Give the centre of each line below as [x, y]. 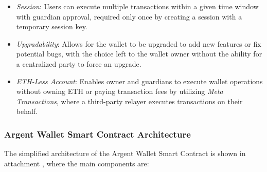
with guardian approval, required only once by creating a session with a [129, 16]
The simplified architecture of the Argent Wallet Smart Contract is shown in [125, 153]
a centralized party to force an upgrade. [79, 63]
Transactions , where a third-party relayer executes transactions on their [129, 101]
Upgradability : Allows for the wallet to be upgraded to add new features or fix [139, 43]
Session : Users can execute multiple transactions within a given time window [137, 6]
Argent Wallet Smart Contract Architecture [97, 134]
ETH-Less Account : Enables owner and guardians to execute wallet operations [139, 81]
